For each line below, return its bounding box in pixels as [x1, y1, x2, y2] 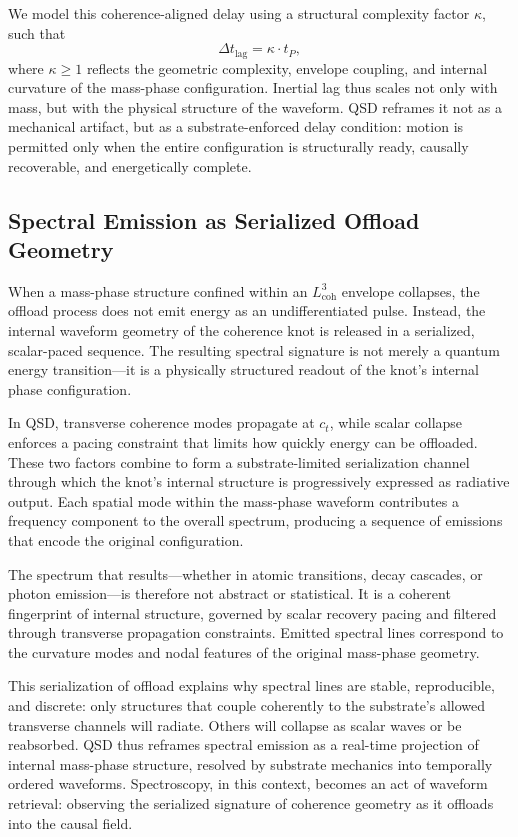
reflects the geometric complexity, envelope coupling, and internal [86, 57, 488, 78]
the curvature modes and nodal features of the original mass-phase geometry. [8, 641, 480, 662]
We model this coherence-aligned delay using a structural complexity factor [8, 3, 470, 23]
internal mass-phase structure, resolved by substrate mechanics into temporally [8, 753, 493, 774]
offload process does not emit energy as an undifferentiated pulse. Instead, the [8, 300, 486, 321]
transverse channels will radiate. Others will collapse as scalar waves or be [8, 714, 462, 735]
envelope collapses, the [341, 280, 480, 301]
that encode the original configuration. [8, 529, 244, 550]
